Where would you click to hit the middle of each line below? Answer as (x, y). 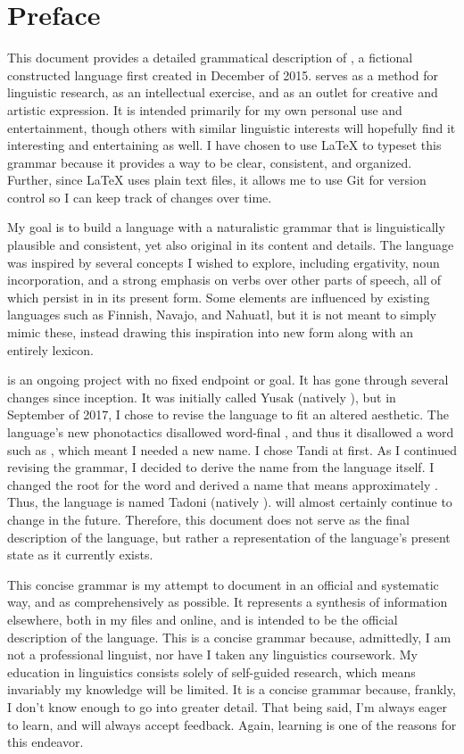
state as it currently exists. (80, 555)
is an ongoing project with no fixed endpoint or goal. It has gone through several (228, 380)
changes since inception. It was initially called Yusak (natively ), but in (202, 397)
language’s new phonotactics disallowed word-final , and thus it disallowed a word (231, 432)
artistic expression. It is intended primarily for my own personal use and (205, 109)
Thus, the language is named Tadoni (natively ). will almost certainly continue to (230, 502)
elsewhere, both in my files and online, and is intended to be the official (203, 619)
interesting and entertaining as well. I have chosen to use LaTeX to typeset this (224, 145)
